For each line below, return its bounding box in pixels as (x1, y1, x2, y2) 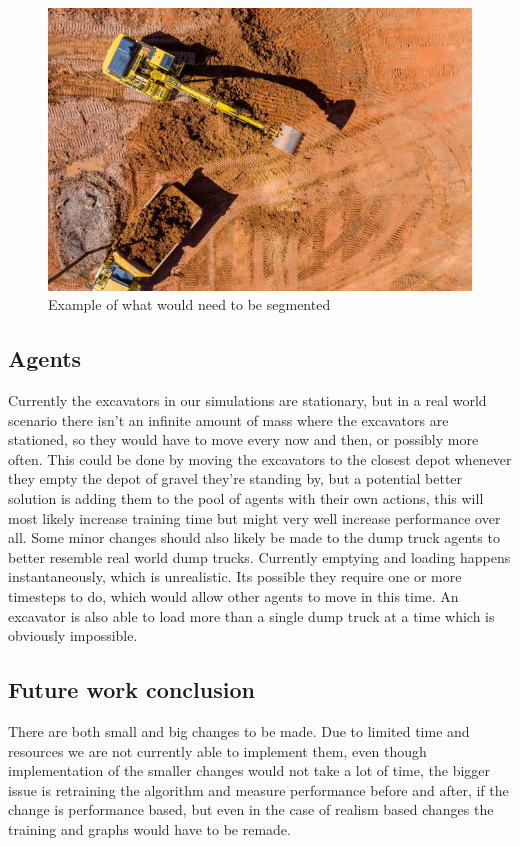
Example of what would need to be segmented (48, 294, 331, 315)
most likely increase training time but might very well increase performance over (8, 507, 501, 528)
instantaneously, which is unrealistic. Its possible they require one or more (8, 566, 462, 587)
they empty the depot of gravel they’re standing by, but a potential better (8, 468, 463, 489)
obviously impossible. (8, 625, 138, 646)
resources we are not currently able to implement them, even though (8, 740, 427, 761)
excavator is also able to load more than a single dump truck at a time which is (8, 605, 495, 626)
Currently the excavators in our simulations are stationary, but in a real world (8, 390, 487, 411)
